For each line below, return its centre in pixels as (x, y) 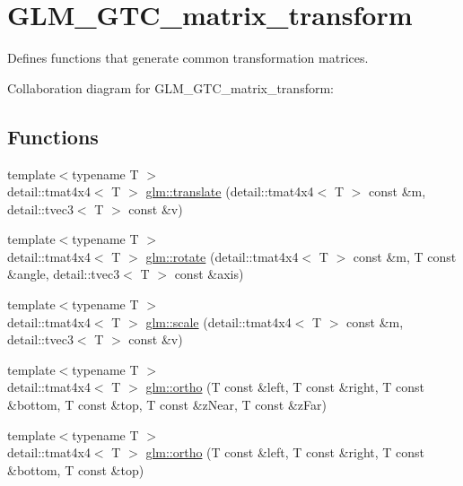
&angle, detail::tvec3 (64, 274)
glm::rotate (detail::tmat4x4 (222, 256)
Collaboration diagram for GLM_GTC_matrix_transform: (170, 87)
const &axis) (209, 274)
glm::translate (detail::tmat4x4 (230, 191)
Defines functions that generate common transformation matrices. (188, 58)
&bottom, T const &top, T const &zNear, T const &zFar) (167, 405)
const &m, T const (405, 256)
